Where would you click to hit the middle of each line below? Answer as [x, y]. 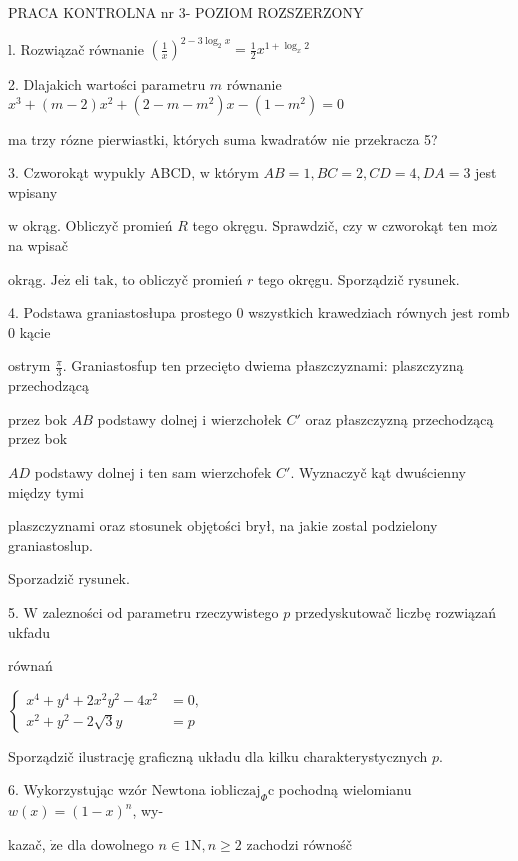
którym [236, 172]
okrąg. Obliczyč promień [97, 225]
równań [30, 665]
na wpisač [38, 245]
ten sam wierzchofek [210, 472]
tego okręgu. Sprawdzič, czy [277, 225]
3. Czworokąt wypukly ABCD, [102, 172]
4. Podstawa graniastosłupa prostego [120, 312]
